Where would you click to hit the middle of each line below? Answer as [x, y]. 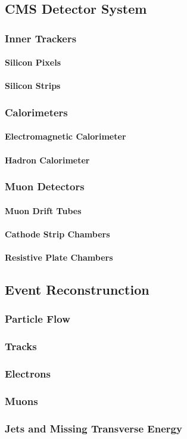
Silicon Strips [33, 86]
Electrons [28, 374]
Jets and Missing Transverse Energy [93, 428]
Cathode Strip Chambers [57, 234]
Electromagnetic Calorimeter [66, 136]
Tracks [21, 346]
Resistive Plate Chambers [59, 257]
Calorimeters [36, 112]
